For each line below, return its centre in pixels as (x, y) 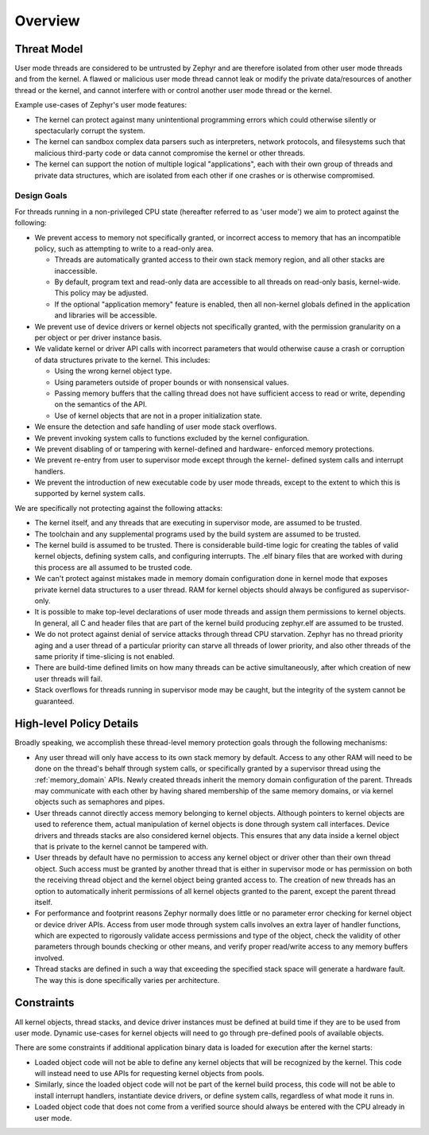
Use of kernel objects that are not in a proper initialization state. (158, 415)
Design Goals (41, 196)
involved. (50, 958)
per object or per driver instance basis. (98, 337)
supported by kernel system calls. (90, 493)
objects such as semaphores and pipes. (100, 802)
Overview (47, 21)
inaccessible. (76, 271)
